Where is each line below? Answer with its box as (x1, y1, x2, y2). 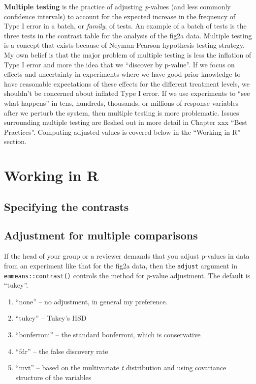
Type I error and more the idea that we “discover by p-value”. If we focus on (4, 59, 235, 69)
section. (4, 136, 27, 147)
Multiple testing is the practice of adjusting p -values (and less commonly (4, 1, 231, 11)
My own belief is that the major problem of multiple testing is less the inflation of (4, 49, 252, 59)
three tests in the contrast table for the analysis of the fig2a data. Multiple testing (4, 30, 252, 40)
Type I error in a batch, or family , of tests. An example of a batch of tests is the (4, 21, 247, 31)
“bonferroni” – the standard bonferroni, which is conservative (15, 329, 201, 339)
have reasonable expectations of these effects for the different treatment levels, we (4, 78, 250, 89)
